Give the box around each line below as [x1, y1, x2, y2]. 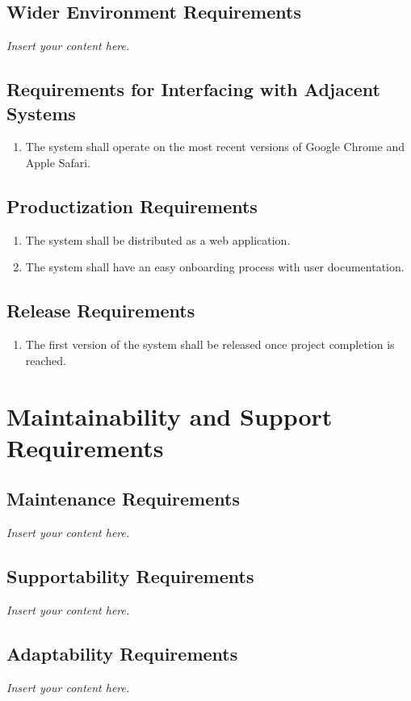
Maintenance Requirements [6, 486, 240, 511]
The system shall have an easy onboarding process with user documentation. [25, 258, 405, 275]
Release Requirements [6, 298, 195, 323]
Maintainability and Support [6, 399, 333, 432]
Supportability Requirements [6, 564, 254, 589]
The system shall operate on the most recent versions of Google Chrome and [25, 138, 405, 155]
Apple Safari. [25, 153, 90, 170]
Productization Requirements [6, 193, 258, 218]
